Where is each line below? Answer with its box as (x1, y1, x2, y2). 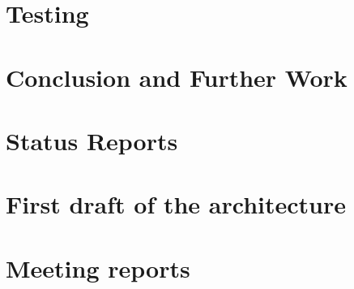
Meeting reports (6, 251, 190, 284)
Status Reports (6, 123, 178, 157)
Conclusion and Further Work (6, 60, 348, 93)
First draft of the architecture (6, 188, 347, 221)
